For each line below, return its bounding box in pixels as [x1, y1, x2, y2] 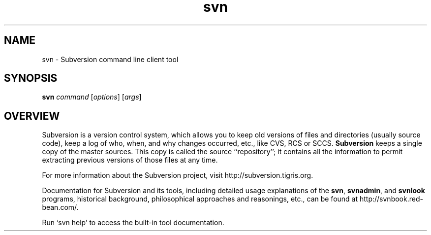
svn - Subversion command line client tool [42, 55, 179, 64]
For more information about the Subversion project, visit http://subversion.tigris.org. [42, 171, 313, 180]
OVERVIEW [4, 109, 60, 122]
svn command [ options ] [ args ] [42, 93, 142, 101]
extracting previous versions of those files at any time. [42, 156, 218, 165]
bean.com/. [42, 203, 79, 212]
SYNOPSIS [4, 72, 58, 85]
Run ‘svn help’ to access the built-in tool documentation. [42, 218, 224, 227]
